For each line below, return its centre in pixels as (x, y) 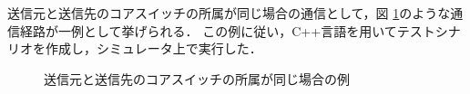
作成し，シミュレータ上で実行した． (153, 48)
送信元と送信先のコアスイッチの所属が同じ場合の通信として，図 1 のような (229, 13)
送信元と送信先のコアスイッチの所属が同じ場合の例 (197, 78)
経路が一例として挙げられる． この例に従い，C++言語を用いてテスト (227, 30)
